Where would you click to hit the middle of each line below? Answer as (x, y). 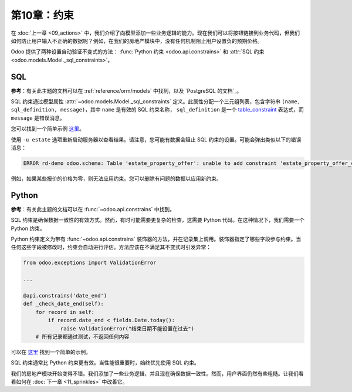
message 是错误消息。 (38, 118)
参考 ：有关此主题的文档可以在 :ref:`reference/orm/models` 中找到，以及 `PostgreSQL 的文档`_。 (126, 90)
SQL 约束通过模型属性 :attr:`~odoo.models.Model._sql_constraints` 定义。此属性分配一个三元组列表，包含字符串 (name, (156, 102)
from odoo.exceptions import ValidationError (90, 263)
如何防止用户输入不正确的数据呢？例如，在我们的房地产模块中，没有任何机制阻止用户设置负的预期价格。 (137, 40)
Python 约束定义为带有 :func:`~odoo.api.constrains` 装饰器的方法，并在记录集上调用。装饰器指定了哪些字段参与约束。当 (156, 239)
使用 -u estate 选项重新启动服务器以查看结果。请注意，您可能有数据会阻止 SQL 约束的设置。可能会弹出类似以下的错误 (156, 139)
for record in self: (65, 312)
